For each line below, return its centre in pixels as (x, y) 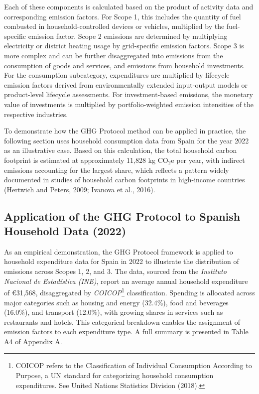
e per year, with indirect (208, 160)
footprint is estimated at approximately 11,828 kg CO (86, 160)
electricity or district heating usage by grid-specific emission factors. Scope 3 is (124, 46)
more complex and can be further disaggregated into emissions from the (114, 55)
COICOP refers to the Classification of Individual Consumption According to (134, 365)
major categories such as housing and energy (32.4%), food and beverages (116, 302)
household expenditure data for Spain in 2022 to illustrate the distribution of (122, 261)
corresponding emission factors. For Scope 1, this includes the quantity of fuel (123, 16)
